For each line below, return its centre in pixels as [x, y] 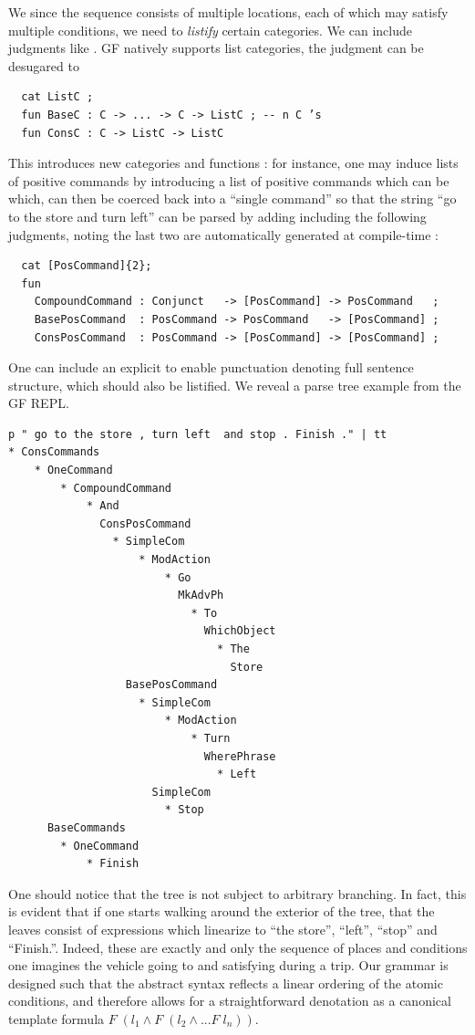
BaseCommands [86, 827]
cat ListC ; [57, 97]
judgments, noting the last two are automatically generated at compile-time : [223, 234]
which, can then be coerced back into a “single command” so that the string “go [232, 199]
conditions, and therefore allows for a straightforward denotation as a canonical [230, 1001]
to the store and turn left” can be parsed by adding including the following [217, 216]
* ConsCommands [54, 452]
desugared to [44, 65]
